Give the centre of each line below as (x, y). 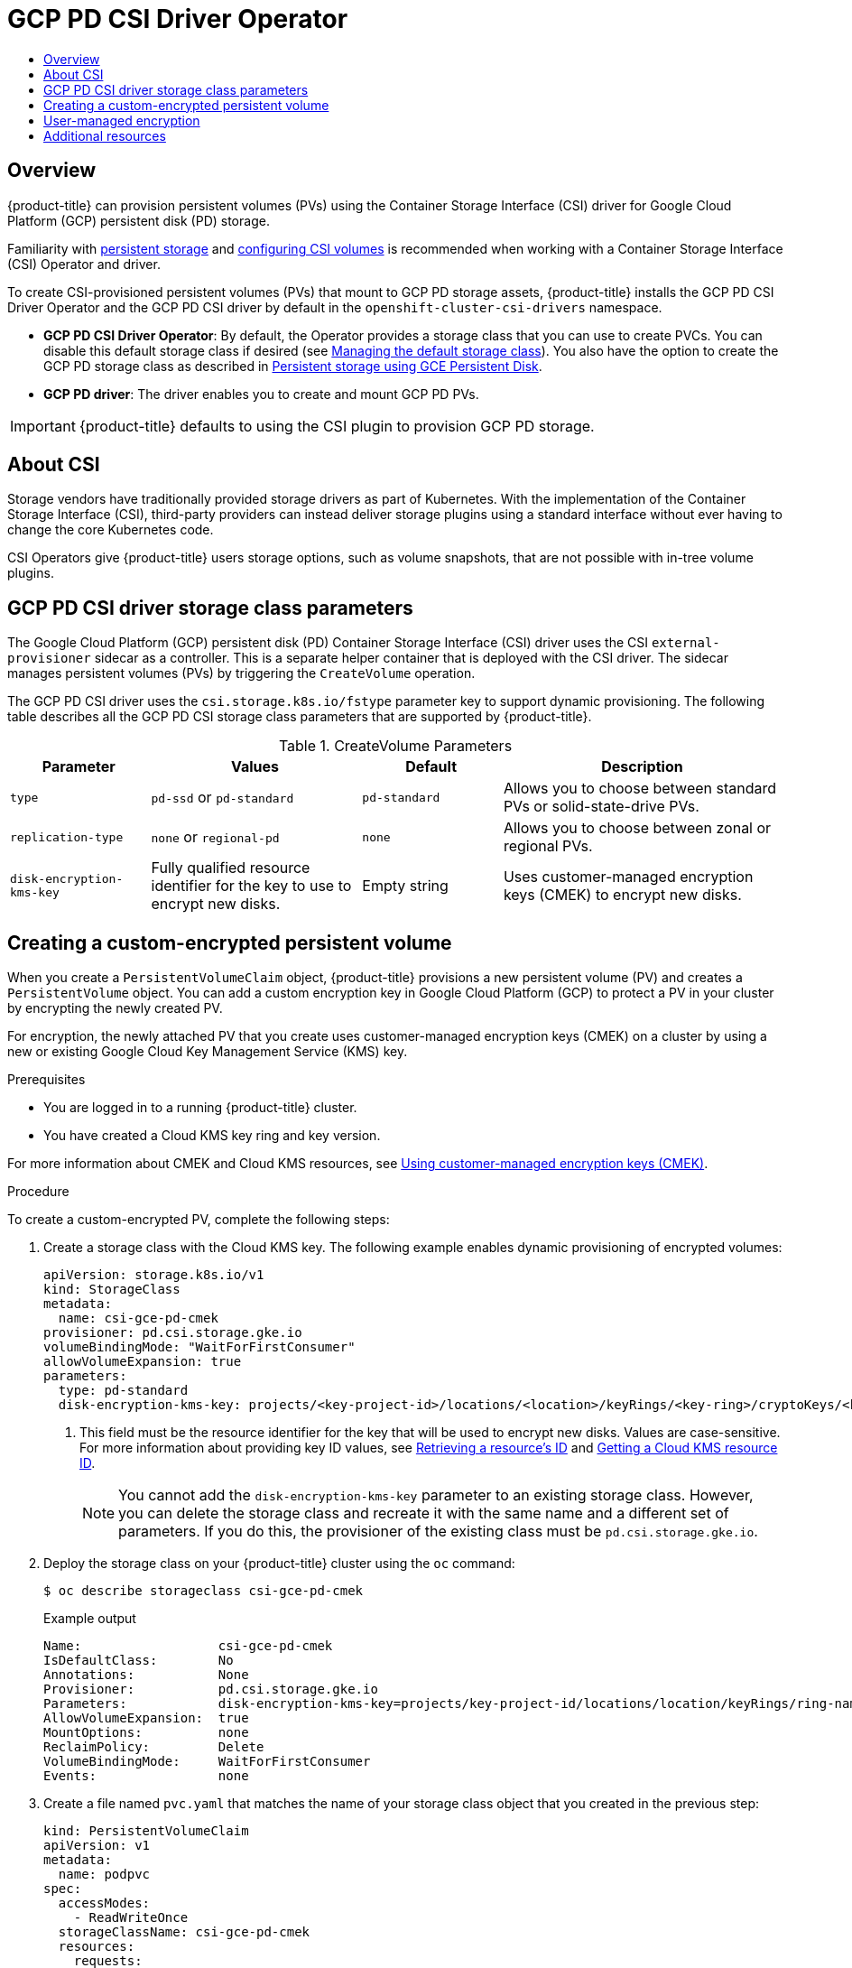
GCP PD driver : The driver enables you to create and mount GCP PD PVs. (261, 394)
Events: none (146, 1776)
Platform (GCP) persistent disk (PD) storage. (139, 220)
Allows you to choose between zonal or (637, 828)
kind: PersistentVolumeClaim (146, 1831)
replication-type (67, 837)
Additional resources (105, 135)
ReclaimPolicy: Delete (154, 1747)
